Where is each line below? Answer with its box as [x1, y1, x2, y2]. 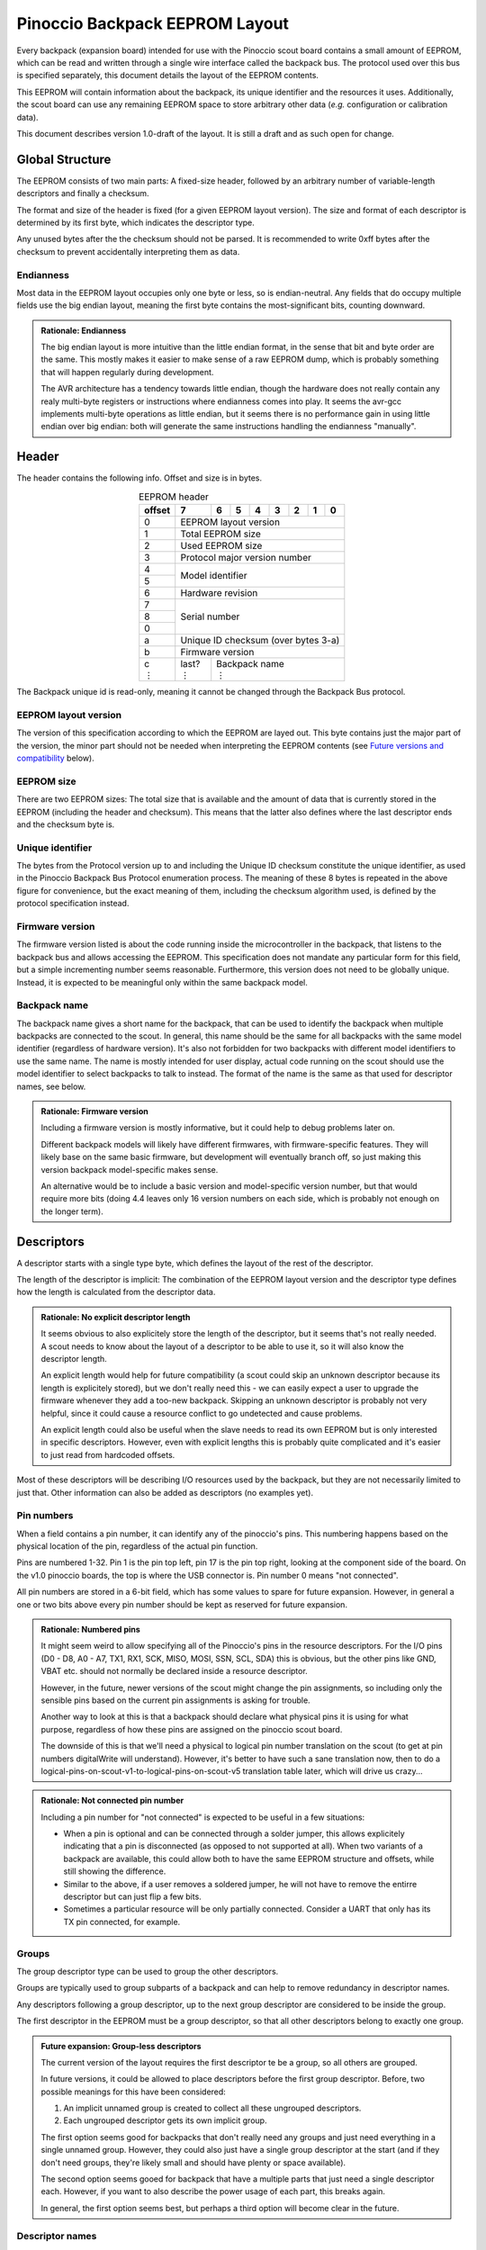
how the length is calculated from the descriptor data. [16, 1287, 216, 1298]
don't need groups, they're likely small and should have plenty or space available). [40, 2156, 346, 2168]
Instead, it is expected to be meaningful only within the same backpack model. [16, 976, 308, 987]
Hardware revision [180, 587, 258, 599]
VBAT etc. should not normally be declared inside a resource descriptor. [40, 1666, 308, 1677]
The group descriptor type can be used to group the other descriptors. [16, 1966, 279, 1976]
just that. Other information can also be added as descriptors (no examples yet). [16, 1487, 314, 1498]
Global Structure [16, 151, 112, 166]
